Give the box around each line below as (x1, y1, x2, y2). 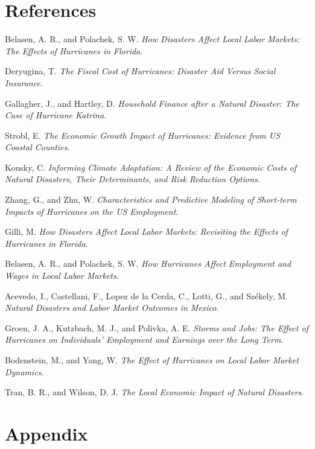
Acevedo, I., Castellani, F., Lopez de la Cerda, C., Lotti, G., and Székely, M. (5, 289, 288, 302)
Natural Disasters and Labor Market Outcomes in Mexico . (5, 301, 219, 314)
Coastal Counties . (5, 141, 70, 153)
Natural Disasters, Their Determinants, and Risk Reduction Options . (5, 173, 260, 185)
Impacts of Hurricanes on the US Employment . (5, 205, 179, 217)
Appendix (5, 421, 88, 445)
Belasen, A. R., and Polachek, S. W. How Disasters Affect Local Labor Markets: (5, 33, 300, 45)
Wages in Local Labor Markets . (5, 269, 119, 282)
